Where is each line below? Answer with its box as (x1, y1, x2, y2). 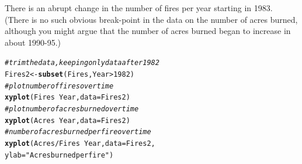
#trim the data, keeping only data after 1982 (5, 59, 159, 67)
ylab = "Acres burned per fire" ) (5, 151, 114, 159)
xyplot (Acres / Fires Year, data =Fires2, (5, 139, 155, 148)
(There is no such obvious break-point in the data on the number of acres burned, (5, 13, 298, 25)
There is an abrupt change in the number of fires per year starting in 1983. (5, 2, 273, 13)
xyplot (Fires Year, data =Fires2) (5, 93, 130, 102)
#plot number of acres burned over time (5, 105, 139, 113)
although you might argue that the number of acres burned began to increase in (5, 25, 291, 37)
